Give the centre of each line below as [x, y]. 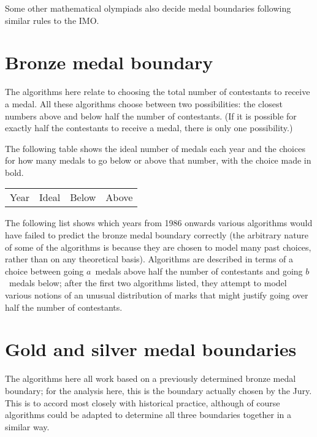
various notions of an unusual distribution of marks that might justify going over [157, 295]
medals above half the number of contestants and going [199, 271]
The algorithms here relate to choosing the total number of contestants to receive [158, 92]
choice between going [44, 271]
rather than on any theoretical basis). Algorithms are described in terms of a [149, 259]
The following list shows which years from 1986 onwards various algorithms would [159, 223]
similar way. [27, 426]
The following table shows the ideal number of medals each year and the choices [155, 148]
